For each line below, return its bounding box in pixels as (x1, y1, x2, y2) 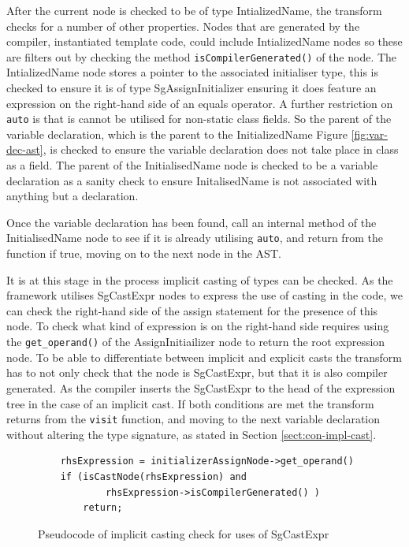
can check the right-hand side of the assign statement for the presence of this (6, 302, 378, 318)
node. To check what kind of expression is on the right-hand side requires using (6, 318, 389, 334)
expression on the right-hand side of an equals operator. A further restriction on (6, 95, 393, 111)
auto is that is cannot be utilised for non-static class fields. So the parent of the (6, 110, 392, 127)
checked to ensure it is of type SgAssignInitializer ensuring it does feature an (6, 80, 377, 96)
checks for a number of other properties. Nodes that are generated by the (6, 17, 360, 34)
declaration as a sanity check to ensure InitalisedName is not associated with (6, 172, 377, 188)
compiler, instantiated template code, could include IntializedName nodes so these (6, 33, 403, 50)
